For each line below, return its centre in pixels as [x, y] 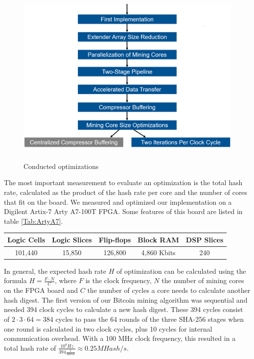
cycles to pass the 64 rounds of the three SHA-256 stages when [150, 319]
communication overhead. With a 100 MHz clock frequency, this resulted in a [120, 338]
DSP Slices [205, 239]
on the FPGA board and [41, 290]
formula [15, 280]
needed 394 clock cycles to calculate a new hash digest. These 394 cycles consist [124, 309]
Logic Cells [26, 239]
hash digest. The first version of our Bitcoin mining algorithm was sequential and [126, 299]
